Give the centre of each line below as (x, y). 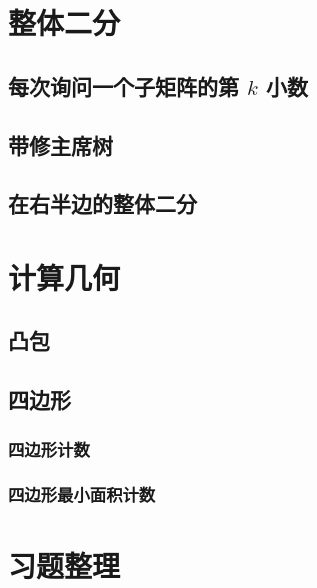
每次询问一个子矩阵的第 (123, 85)
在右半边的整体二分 (102, 203)
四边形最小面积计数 (82, 494)
